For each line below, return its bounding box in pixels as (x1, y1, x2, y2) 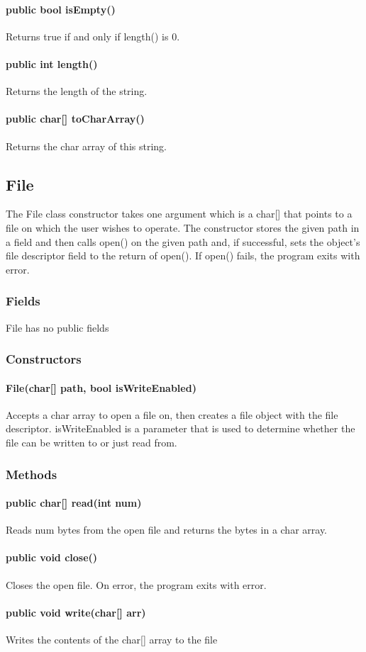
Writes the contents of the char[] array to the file (6, 632, 218, 646)
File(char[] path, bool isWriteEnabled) (6, 380, 196, 395)
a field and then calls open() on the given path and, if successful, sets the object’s (6, 234, 360, 249)
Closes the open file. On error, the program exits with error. (6, 577, 267, 592)
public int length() (6, 56, 98, 71)
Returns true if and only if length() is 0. (6, 28, 180, 43)
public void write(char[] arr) (6, 605, 146, 619)
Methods (6, 465, 57, 483)
